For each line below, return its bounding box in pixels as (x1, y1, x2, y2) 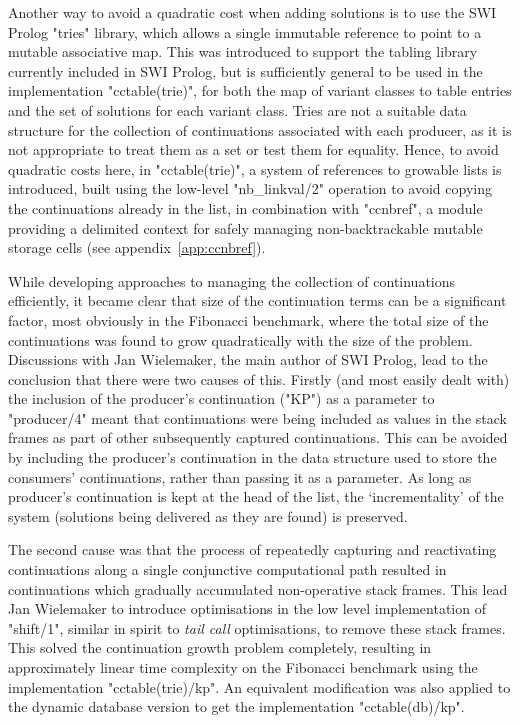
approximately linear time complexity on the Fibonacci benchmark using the (8, 657, 478, 677)
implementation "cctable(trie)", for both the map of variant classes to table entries (8, 80, 512, 101)
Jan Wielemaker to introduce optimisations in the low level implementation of (8, 598, 486, 619)
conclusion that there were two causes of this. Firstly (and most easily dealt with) (8, 368, 510, 389)
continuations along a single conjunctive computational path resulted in (8, 559, 447, 580)
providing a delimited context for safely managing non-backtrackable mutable (8, 217, 483, 238)
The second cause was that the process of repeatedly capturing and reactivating (8, 539, 497, 560)
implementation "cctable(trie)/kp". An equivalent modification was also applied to (8, 676, 511, 697)
